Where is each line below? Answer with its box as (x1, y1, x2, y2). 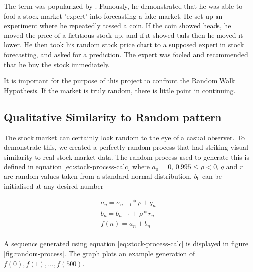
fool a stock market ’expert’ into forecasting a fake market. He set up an (4, 10, 223, 21)
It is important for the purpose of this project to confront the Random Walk (4, 75, 235, 86)
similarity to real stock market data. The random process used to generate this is (4, 151, 249, 162)
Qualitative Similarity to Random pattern (4, 109, 222, 124)
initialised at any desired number (4, 180, 104, 191)
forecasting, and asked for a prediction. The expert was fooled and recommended (4, 49, 248, 59)
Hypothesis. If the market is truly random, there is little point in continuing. (4, 85, 236, 95)
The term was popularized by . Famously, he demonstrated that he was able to (4, 1, 243, 11)
